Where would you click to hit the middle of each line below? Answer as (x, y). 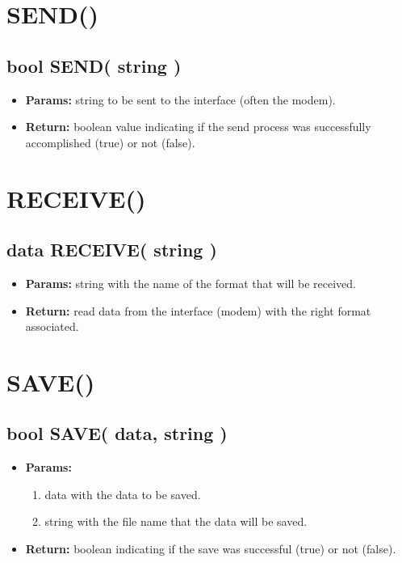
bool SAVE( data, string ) (117, 433)
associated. (52, 326)
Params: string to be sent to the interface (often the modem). (180, 99)
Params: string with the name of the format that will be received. (191, 283)
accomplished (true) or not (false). (110, 142)
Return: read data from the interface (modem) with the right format (198, 310)
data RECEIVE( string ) (112, 250)
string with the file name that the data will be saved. (176, 521)
